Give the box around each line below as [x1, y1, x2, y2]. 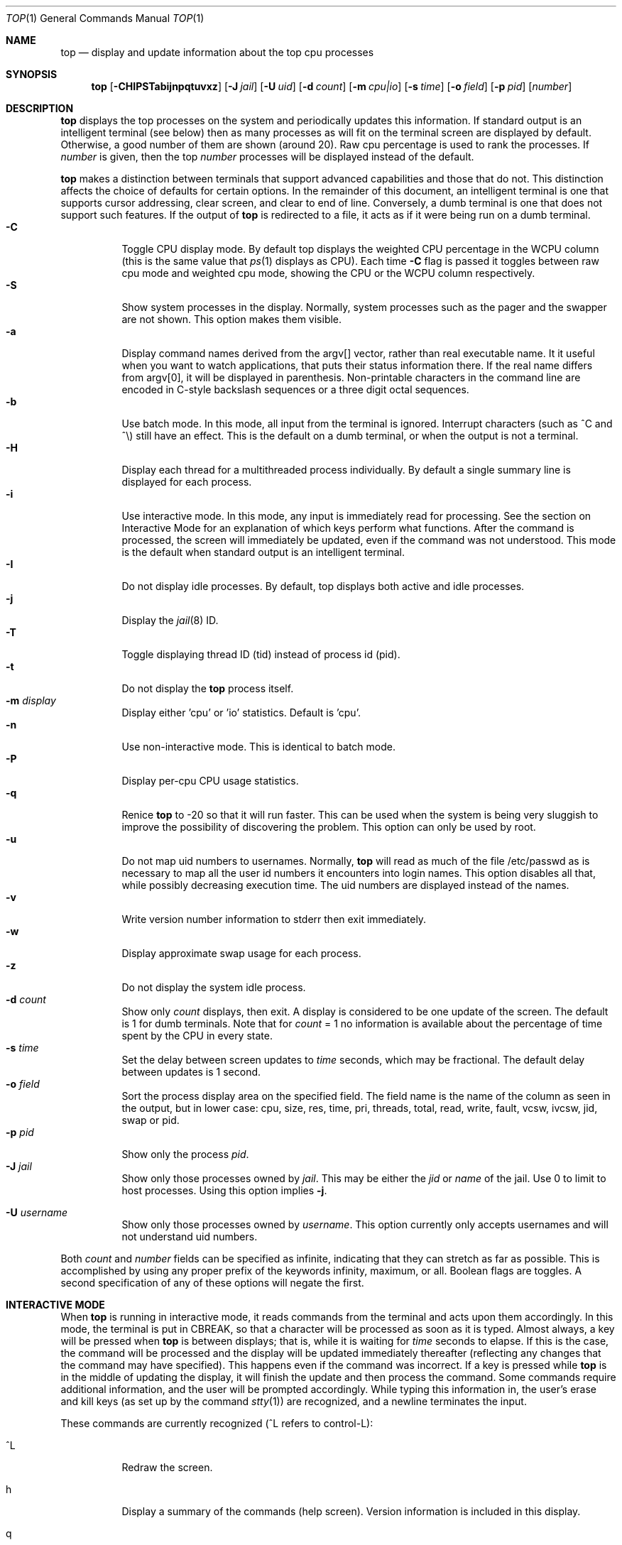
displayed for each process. [121, 476, 252, 488]
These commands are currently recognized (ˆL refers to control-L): [60, 1417, 373, 1429]
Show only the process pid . [121, 1148, 249, 1160]
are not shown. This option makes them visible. [121, 313, 342, 325]
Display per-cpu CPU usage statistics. [121, 775, 299, 787]
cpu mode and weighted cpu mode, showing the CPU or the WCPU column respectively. [121, 267, 535, 279]
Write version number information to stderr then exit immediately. [121, 913, 427, 925]
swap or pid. [121, 1114, 180, 1126]
